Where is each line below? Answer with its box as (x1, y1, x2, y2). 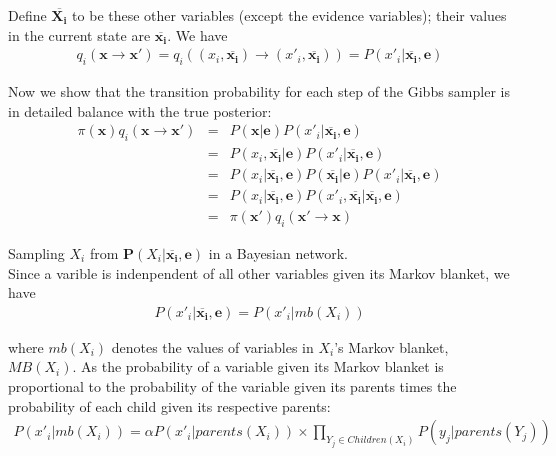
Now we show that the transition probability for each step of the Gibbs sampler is (8, 81, 510, 102)
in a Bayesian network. (208, 242, 348, 263)
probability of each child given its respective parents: (8, 395, 331, 416)
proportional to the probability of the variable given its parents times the (8, 375, 457, 396)
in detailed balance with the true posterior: (8, 100, 272, 121)
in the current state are (8, 24, 151, 45)
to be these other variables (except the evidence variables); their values (72, 5, 507, 25)
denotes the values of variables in (111, 336, 314, 357)
